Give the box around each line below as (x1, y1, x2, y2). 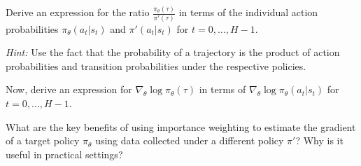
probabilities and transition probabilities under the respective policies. (6, 58, 306, 73)
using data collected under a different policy (95, 133, 284, 148)
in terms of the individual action (178, 5, 318, 20)
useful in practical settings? (6, 146, 123, 161)
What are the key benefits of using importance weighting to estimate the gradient (6, 119, 356, 134)
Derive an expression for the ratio (6, 5, 150, 20)
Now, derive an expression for (6, 82, 132, 97)
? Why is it (295, 133, 344, 148)
